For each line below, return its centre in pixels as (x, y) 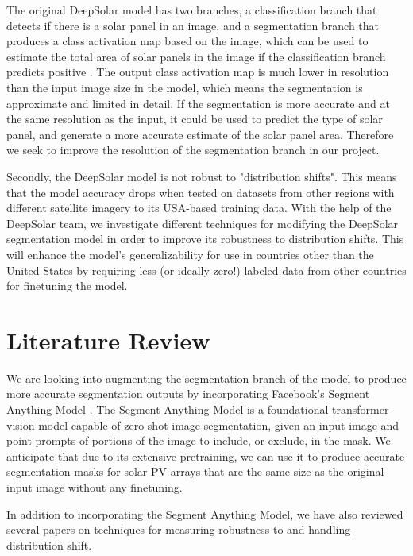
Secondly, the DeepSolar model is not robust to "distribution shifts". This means (202, 176)
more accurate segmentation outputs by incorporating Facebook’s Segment (188, 394)
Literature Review (108, 340)
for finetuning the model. (67, 286)
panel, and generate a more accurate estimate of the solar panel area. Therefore (200, 134)
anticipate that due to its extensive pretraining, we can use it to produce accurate (206, 456)
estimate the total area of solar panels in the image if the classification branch (196, 56)
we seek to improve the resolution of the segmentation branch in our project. (193, 150)
